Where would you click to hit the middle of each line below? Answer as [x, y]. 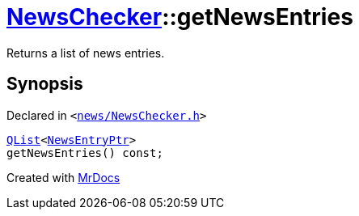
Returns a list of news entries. [86, 53]
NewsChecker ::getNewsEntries [180, 17]
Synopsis [45, 84]
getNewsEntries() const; [85, 152]
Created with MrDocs [63, 177]
